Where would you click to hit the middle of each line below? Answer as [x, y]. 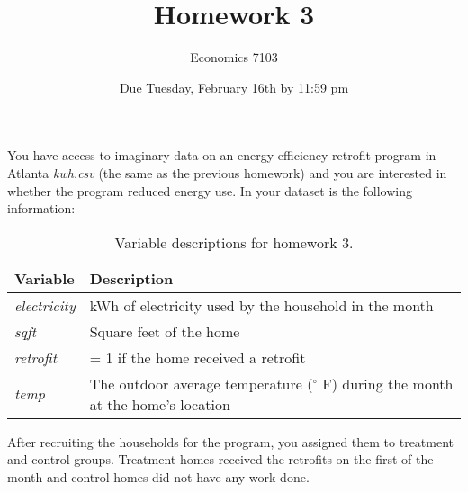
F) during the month [388, 383]
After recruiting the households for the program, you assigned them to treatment [231, 441]
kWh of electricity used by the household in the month [261, 305]
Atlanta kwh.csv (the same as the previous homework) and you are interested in [227, 172]
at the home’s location [160, 404]
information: [41, 208]
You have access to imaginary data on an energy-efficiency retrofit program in [222, 155]
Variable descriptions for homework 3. [234, 242]
